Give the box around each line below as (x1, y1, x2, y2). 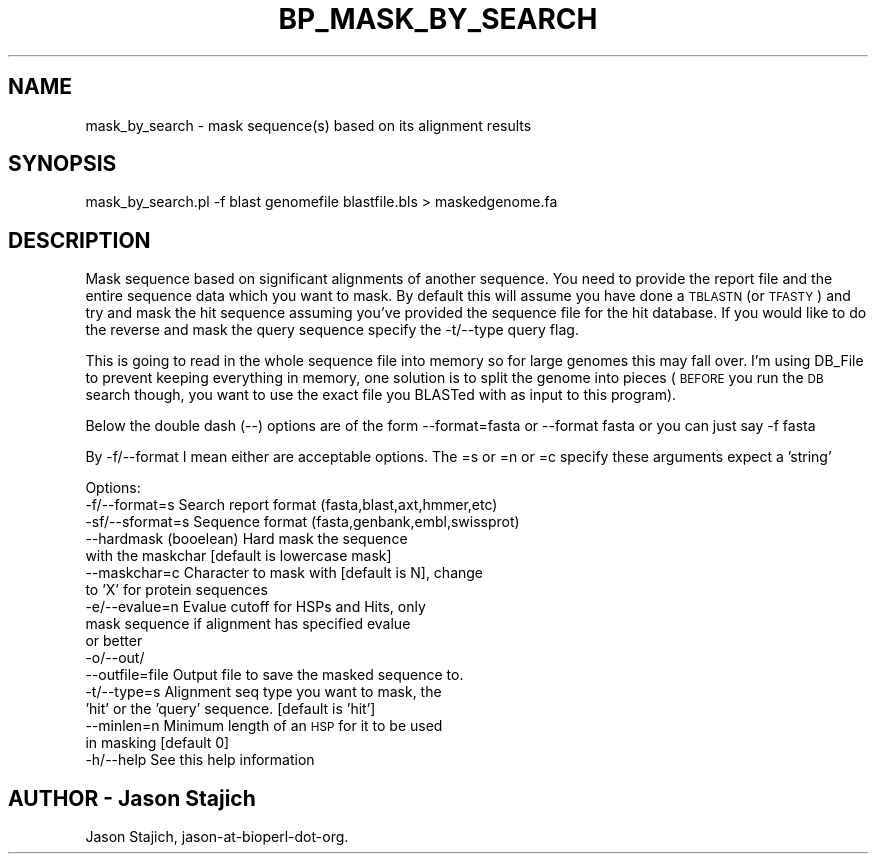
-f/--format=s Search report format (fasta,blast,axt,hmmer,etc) (85, 496, 498, 514)
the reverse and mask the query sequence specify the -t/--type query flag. (85, 321, 579, 339)
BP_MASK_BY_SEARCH (278, 2, 598, 36)
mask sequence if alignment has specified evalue (85, 615, 411, 633)
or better (85, 632, 143, 650)
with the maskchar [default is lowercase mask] (85, 547, 392, 565)
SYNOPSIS (8, 151, 117, 177)
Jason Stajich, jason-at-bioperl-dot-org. (85, 828, 349, 846)
